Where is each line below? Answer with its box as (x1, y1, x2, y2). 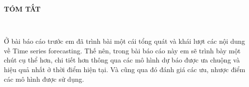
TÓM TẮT (4, 4, 41, 13)
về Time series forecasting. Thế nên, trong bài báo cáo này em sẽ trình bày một (4, 45, 241, 55)
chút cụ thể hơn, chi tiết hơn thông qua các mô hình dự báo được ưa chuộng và (4, 55, 240, 65)
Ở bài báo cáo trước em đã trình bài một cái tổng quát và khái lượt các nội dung (4, 36, 245, 46)
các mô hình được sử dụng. (4, 74, 84, 84)
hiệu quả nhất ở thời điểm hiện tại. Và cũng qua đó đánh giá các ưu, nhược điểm (4, 64, 246, 74)
